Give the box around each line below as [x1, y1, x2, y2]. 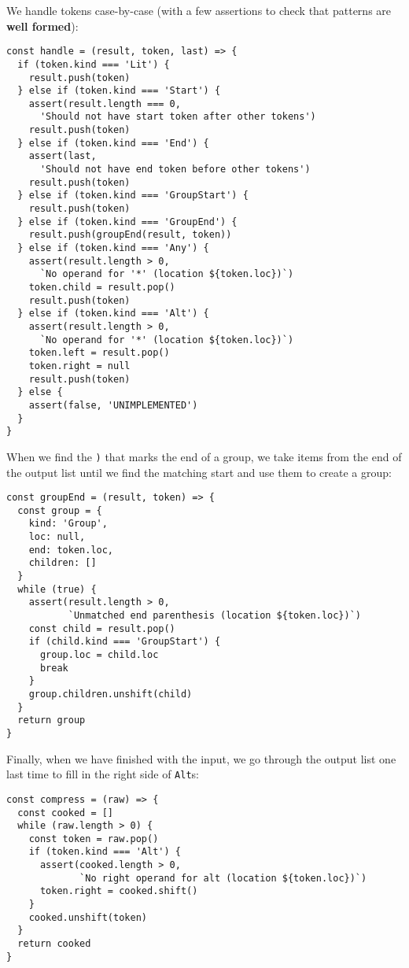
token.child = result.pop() [28, 282, 175, 293]
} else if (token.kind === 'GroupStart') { [17, 190, 249, 201]
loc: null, [28, 531, 86, 543]
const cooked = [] [17, 807, 114, 818]
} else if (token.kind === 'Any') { [17, 242, 209, 254]
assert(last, [28, 150, 97, 162]
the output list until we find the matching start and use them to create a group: [6, 464, 392, 480]
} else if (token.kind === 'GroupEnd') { [17, 216, 238, 227]
